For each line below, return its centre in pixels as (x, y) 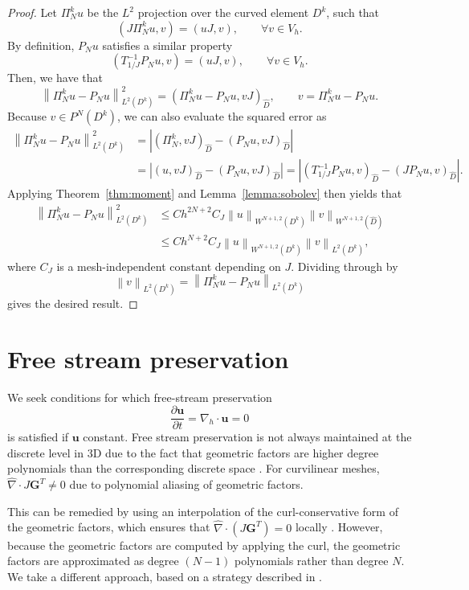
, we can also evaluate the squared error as (222, 116)
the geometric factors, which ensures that (109, 527)
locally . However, (339, 527)
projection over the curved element (223, 12)
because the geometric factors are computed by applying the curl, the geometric (204, 545)
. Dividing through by (345, 266)
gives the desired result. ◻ (73, 303)
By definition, (41, 45)
